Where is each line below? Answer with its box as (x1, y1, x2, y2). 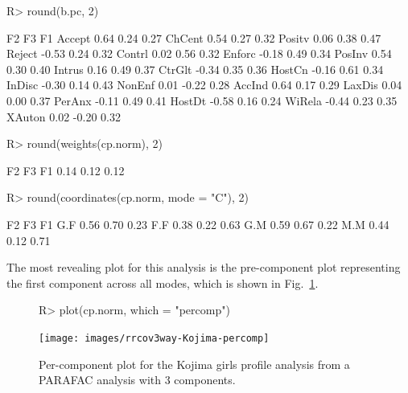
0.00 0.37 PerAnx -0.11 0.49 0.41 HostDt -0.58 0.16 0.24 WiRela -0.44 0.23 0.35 (6, 92, 398, 108)
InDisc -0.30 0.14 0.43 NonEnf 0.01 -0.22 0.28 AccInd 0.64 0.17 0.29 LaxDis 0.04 (6, 76, 402, 93)
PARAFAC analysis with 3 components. (39, 371, 236, 388)
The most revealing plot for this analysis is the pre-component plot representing (6, 259, 401, 276)
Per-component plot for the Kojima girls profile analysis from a (39, 355, 350, 372)
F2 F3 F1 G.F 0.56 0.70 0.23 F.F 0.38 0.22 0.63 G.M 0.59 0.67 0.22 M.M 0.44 (6, 215, 389, 232)
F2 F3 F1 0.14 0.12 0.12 (6, 162, 125, 178)
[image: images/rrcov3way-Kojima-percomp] (39, 332, 270, 344)
